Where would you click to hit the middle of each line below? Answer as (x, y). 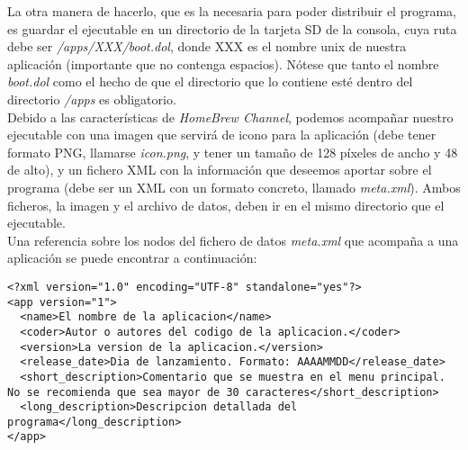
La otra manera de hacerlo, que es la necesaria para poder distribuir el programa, (232, 11)
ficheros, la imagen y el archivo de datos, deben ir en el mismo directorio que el (226, 205)
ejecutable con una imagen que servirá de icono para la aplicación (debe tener (222, 135)
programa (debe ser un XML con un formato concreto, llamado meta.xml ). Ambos (234, 187)
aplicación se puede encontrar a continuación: (132, 258)
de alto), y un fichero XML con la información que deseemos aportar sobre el (220, 170)
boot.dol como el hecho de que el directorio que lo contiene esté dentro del (210, 81)
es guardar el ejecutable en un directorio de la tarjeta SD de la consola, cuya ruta (232, 28)
